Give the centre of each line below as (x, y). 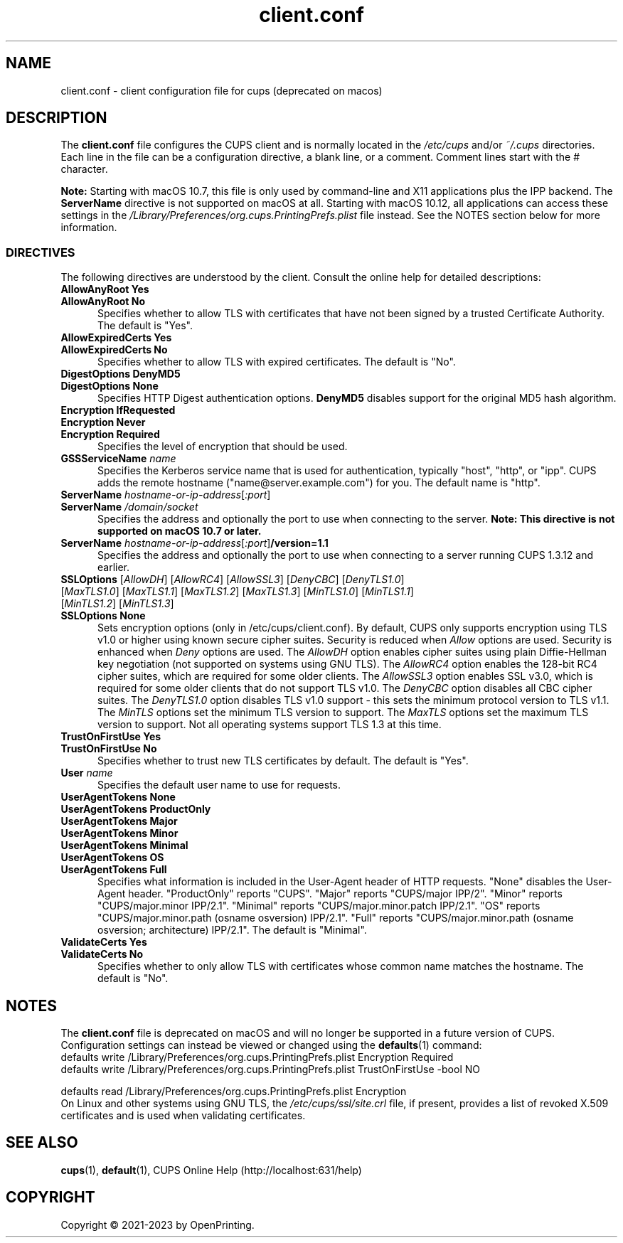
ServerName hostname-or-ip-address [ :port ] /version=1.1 (195, 543)
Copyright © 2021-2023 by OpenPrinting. (158, 1225)
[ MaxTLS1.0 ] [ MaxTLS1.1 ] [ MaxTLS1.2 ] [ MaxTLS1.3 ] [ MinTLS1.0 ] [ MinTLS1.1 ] (237, 592)
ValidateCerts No (102, 954)
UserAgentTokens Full (114, 870)
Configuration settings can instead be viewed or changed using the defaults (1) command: (271, 1045)
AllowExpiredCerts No (114, 350)
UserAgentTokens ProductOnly (136, 809)
